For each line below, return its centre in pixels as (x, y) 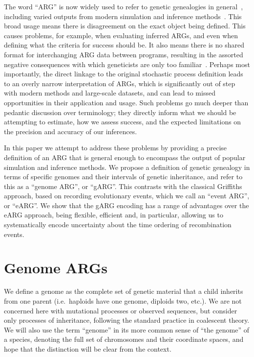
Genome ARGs (56, 268)
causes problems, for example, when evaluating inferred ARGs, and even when (121, 35)
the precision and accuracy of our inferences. (71, 131)
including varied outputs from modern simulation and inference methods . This (123, 16)
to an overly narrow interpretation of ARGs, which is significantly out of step (120, 83)
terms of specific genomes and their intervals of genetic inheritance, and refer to (123, 177)
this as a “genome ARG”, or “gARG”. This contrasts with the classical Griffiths (123, 186)
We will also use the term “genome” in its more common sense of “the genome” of (127, 329)
